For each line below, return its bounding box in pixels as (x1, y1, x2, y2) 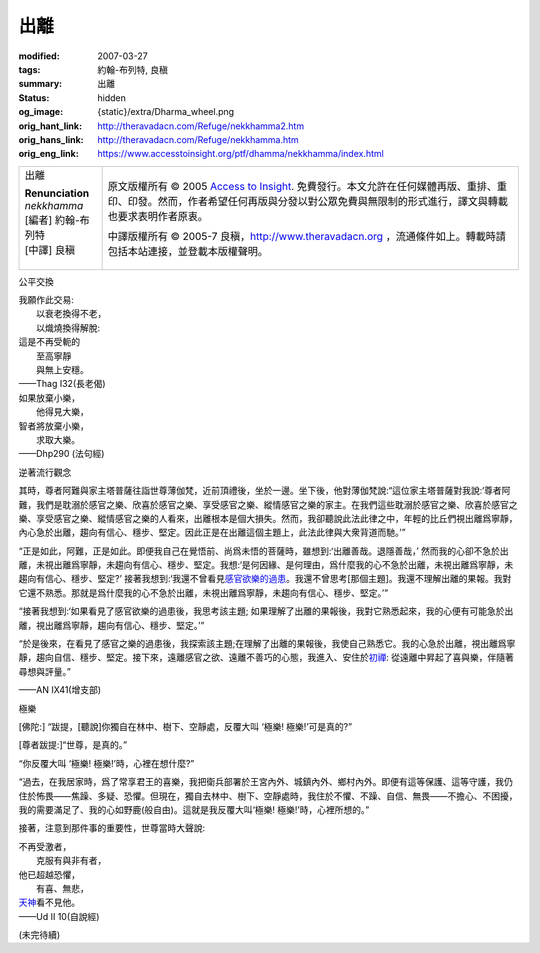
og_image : (18, 106, 64, 118)
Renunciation (24, 186, 90, 200)
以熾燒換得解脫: (35, 321, 101, 334)
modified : (18, 50, 60, 62)
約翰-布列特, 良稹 (97, 63, 169, 75)
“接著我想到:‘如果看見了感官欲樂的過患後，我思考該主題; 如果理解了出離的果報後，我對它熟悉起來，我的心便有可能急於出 (18, 605, 514, 617)
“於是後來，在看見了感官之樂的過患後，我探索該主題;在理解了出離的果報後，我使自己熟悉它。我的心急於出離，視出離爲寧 (18, 638, 516, 650)
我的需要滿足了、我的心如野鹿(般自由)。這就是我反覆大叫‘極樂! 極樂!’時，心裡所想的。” (18, 803, 370, 815)
